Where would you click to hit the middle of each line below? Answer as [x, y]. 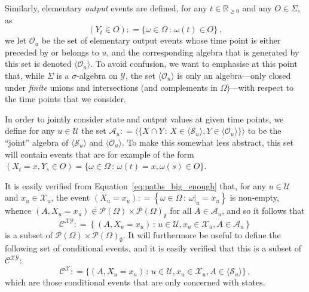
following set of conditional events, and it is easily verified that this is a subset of [153, 248]
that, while [25, 75]
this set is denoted [38, 64]
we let [16, 40]
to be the [264, 130]
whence [18, 210]
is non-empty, [254, 197]
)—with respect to [260, 87]
